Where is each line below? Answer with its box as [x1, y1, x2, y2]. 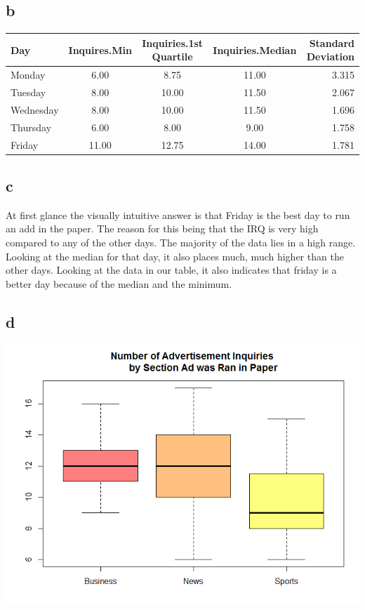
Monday [11, 67, 46, 82]
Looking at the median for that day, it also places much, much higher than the [6, 248, 344, 263]
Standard [309, 35, 354, 50]
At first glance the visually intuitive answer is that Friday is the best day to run [6, 207, 350, 222]
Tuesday [11, 84, 46, 99]
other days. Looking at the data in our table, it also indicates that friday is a [6, 263, 337, 277]
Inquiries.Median [213, 42, 297, 57]
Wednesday [11, 102, 59, 117]
